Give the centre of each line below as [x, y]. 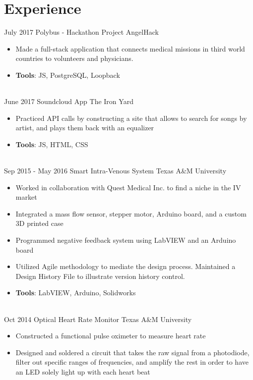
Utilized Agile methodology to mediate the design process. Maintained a [126, 266]
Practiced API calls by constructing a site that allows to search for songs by [131, 118]
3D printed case [39, 223]
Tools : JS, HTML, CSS [52, 144]
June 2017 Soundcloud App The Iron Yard [69, 101]
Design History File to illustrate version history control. [100, 276]
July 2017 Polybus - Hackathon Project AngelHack [81, 32]
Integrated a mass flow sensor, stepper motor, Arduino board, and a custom [131, 213]
